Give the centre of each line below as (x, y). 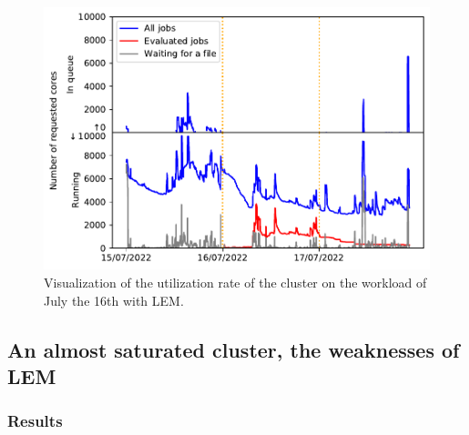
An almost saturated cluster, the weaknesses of (234, 349)
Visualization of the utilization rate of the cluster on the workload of (235, 283)
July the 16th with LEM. (114, 300)
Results (35, 421)
